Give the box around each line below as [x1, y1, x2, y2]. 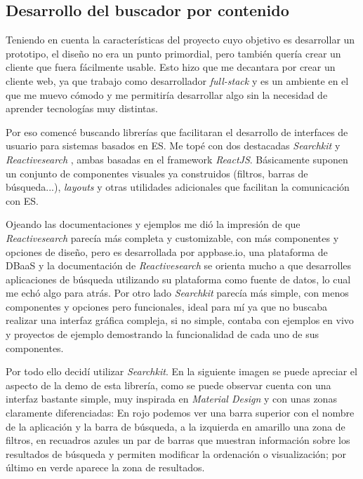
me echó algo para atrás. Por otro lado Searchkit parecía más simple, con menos [6, 285, 349, 300]
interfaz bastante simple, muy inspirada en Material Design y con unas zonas [6, 391, 337, 406]
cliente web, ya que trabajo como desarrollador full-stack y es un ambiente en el [6, 73, 349, 88]
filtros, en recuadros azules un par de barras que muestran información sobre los [6, 433, 350, 447]
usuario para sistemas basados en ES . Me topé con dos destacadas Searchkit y [6, 138, 341, 153]
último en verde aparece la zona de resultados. [6, 460, 205, 475]
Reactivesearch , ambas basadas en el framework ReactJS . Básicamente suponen [6, 151, 348, 166]
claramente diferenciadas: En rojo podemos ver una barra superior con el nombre [6, 405, 355, 420]
